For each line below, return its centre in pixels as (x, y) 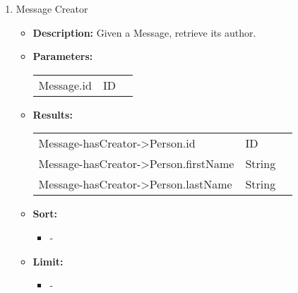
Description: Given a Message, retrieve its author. (144, 32)
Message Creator (52, 8)
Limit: (48, 261)
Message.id (65, 85)
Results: (53, 114)
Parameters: (63, 56)
